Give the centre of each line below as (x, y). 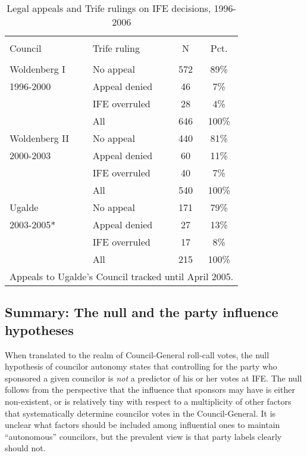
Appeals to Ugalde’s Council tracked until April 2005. (122, 276)
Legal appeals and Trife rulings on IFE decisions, (109, 8)
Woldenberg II (40, 138)
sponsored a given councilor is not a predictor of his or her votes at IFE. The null (153, 378)
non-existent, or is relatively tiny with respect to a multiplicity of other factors (148, 401)
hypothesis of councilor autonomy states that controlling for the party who (141, 366)
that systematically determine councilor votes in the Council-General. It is (140, 413)
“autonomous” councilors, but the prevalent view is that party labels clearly (143, 436)
